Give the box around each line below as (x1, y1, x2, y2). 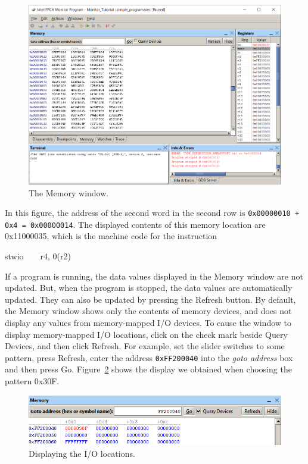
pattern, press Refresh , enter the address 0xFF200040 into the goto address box (5, 351, 293, 363)
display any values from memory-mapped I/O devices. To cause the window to (5, 316, 292, 328)
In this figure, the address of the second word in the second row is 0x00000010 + (5, 206, 300, 219)
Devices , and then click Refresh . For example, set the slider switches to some (5, 340, 285, 352)
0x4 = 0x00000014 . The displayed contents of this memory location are (5, 218, 266, 230)
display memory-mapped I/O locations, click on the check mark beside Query (5, 328, 288, 340)
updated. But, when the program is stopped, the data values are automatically (5, 281, 293, 294)
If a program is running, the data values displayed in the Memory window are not (5, 269, 303, 282)
